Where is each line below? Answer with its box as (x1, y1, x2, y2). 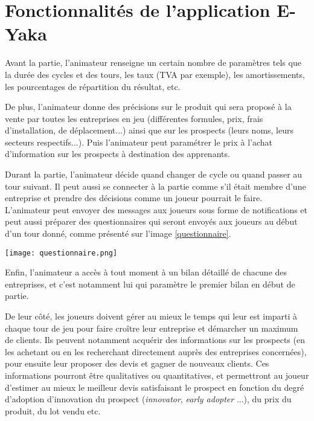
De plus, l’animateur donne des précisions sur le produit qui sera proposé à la (5, 100, 292, 113)
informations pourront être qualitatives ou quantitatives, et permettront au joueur (5, 369, 309, 382)
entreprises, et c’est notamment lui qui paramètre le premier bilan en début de (5, 277, 295, 290)
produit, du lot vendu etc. (5, 404, 101, 417)
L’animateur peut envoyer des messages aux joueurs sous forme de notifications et (5, 203, 308, 216)
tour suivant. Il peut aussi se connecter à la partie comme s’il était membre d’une (5, 179, 306, 192)
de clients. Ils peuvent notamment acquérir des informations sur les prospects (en (5, 333, 305, 346)
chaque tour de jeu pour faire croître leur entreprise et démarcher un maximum (5, 321, 298, 334)
